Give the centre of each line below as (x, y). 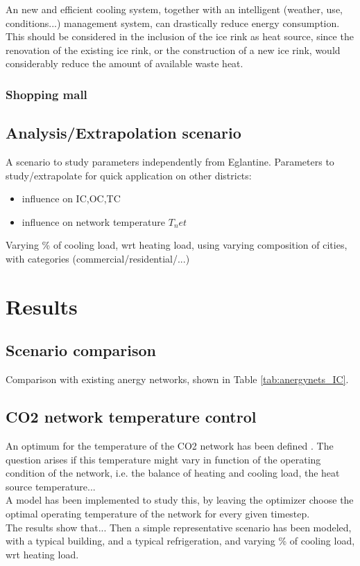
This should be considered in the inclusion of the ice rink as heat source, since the (180, 36)
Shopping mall (46, 94)
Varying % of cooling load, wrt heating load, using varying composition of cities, (177, 245)
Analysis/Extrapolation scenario (123, 133)
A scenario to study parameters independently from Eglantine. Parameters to (170, 162)
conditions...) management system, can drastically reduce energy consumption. (173, 23)
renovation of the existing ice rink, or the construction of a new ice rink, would (173, 50)
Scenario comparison (81, 350)
